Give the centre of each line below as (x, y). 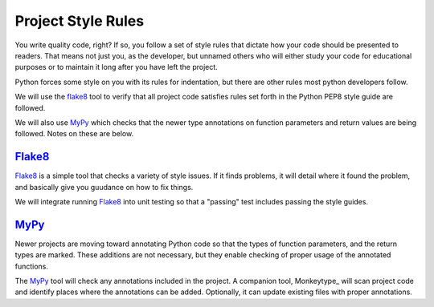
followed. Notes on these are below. (74, 134)
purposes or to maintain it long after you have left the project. (117, 67)
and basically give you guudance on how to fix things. (104, 187)
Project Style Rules (80, 21)
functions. (31, 266)
